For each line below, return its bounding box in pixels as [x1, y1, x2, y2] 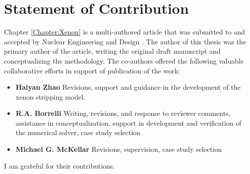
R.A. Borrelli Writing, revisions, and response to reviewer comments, [15, 108, 231, 118]
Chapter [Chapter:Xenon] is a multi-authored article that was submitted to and [4, 27, 245, 37]
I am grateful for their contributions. [4, 160, 115, 171]
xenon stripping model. [15, 91, 85, 102]
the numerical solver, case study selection [15, 127, 141, 138]
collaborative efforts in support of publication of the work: [4, 65, 180, 75]
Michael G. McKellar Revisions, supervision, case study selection [15, 144, 222, 154]
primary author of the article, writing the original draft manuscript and [4, 46, 221, 56]
